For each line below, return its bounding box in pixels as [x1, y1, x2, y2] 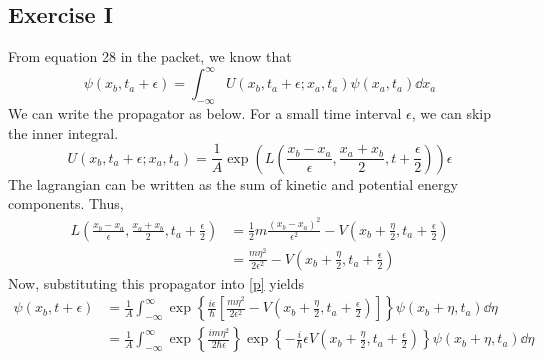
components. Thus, [8, 193, 124, 214]
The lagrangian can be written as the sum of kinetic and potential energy [8, 173, 458, 194]
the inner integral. [8, 122, 119, 143]
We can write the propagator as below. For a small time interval [8, 103, 402, 124]
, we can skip [411, 103, 492, 124]
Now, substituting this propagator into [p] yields [8, 272, 305, 293]
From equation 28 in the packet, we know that [8, 46, 292, 67]
